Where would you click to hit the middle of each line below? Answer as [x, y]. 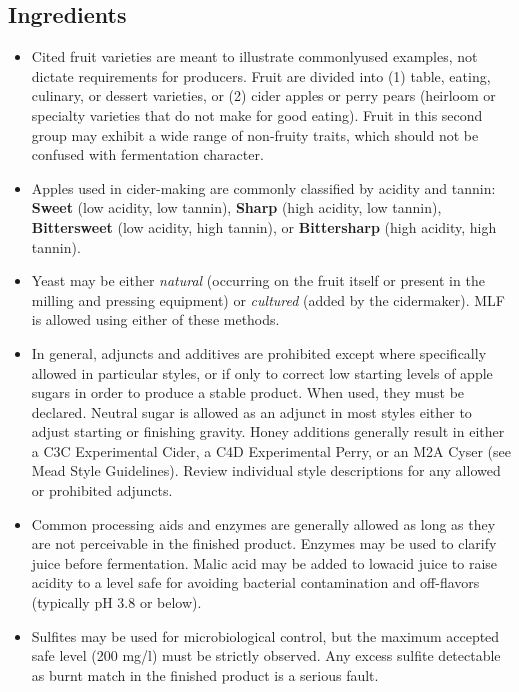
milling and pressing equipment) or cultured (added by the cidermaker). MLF [268, 299]
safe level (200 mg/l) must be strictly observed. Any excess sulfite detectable [266, 655]
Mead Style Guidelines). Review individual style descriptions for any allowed [266, 470]
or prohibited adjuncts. [102, 490]
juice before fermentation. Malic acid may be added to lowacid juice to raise [264, 562]
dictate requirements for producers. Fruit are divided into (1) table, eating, [261, 75]
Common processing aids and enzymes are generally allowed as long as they [263, 523]
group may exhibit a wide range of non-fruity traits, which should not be [255, 134]
